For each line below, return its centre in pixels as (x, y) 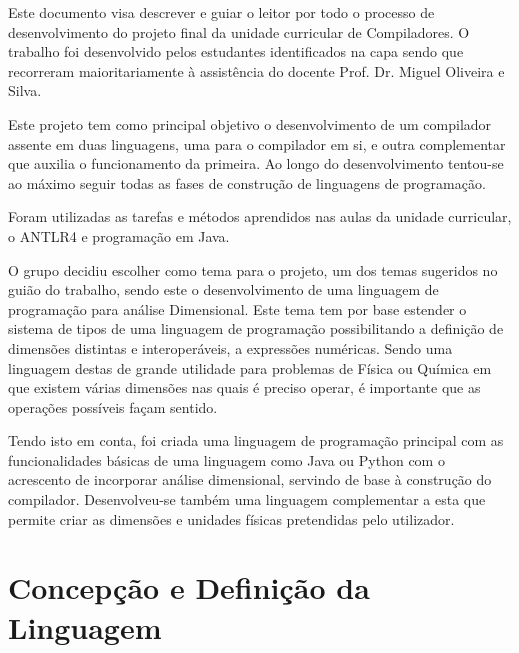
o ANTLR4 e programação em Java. (119, 235)
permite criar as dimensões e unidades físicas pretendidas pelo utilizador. (231, 518)
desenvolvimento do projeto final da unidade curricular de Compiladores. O (239, 31)
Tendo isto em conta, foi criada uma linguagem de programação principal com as (256, 440)
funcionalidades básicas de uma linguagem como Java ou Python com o (226, 459)
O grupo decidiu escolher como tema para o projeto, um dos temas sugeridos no (253, 269)
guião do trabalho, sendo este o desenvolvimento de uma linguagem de (223, 289)
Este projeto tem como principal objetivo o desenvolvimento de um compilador (250, 123)
